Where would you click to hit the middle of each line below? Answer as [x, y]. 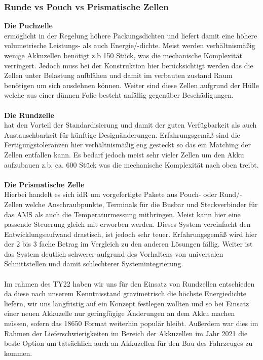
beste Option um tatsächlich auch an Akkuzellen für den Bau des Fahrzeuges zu [128, 343]
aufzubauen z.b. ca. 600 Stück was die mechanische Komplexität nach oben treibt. [131, 164]
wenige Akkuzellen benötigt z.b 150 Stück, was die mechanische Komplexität [123, 55]
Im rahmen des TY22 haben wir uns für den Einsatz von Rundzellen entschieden [129, 283]
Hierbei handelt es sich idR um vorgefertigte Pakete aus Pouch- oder [111, 194]
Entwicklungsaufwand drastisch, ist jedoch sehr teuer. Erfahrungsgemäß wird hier [131, 234]
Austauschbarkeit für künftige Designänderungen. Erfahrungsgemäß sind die [122, 134]
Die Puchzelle [28, 26]
